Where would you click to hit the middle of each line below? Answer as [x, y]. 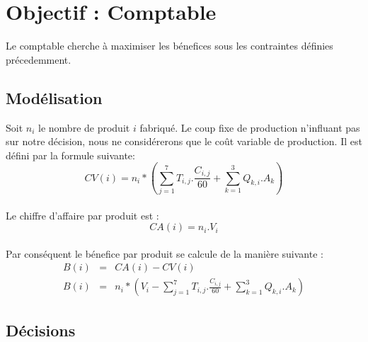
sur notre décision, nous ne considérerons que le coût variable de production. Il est [184, 141]
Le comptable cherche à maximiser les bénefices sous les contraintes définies [169, 46]
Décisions [41, 330]
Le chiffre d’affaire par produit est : [82, 215]
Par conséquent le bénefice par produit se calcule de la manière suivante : [165, 253]
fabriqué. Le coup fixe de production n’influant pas [250, 127]
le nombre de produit [84, 127]
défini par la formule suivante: [70, 155]
